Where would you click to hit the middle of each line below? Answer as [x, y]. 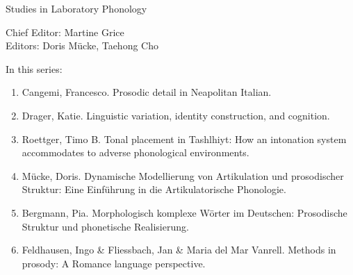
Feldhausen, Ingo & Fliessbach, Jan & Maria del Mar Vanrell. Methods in [179, 250]
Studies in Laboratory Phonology [76, 8]
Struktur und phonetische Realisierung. [105, 226]
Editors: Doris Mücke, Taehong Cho [82, 45]
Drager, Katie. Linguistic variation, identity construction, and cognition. [176, 115]
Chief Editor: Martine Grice [65, 32]
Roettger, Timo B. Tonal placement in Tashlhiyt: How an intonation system [184, 139]
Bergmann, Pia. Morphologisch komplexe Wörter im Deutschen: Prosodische [184, 212]
